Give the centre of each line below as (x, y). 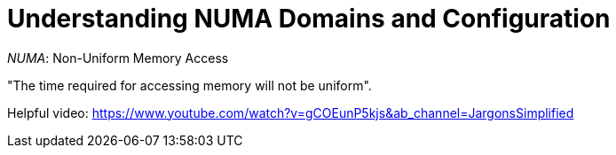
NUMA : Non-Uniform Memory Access (118, 58)
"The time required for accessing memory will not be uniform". (190, 85)
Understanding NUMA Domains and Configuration (309, 19)
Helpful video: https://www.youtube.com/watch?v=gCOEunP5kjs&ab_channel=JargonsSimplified (291, 112)
